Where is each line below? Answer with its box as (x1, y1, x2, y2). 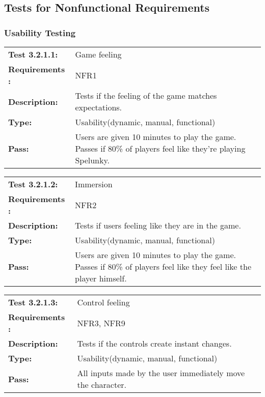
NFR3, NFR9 (77, 317, 125, 329)
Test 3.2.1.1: (8, 48, 58, 60)
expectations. (75, 101, 122, 113)
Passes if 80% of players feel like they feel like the (75, 261, 251, 272)
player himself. (75, 272, 127, 284)
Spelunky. (75, 154, 110, 166)
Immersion (75, 178, 113, 190)
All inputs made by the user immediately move (77, 367, 245, 379)
